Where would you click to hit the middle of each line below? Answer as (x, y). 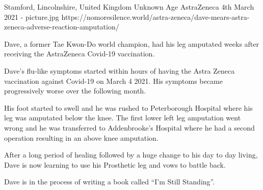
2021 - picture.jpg (32, 17)
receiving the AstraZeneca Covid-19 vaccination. (80, 54)
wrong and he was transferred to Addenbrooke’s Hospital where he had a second (129, 127)
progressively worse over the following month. (75, 91)
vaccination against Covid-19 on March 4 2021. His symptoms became (113, 81)
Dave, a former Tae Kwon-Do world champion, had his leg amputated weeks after (131, 43)
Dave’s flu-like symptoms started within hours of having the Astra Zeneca (120, 70)
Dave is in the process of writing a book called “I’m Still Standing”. (110, 182)
